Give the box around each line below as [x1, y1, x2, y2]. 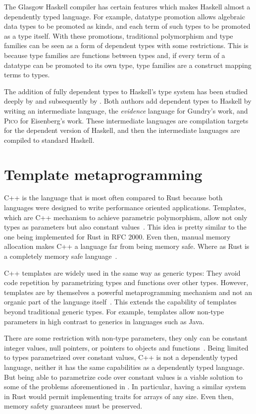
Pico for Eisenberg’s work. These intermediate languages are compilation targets [4, 115, 249, 125]
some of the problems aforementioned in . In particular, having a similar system [4, 381, 246, 392]
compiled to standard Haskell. [4, 134, 95, 145]
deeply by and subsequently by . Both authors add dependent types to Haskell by [4, 96, 252, 106]
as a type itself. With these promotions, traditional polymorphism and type [4, 30, 233, 41]
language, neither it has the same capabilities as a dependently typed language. [4, 361, 245, 372]
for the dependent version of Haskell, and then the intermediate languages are [4, 125, 240, 135]
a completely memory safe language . [4, 251, 117, 261]
